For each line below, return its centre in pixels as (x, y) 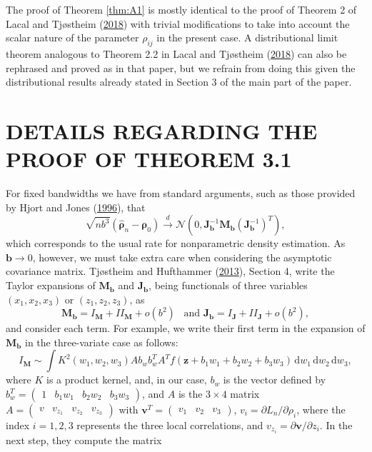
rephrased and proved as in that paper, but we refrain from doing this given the (181, 67)
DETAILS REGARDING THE (162, 130)
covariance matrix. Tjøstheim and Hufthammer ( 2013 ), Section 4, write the (170, 271)
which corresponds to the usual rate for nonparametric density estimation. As (176, 243)
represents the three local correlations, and (170, 425)
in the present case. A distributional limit (247, 37)
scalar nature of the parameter (72, 37)
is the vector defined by (275, 380)
